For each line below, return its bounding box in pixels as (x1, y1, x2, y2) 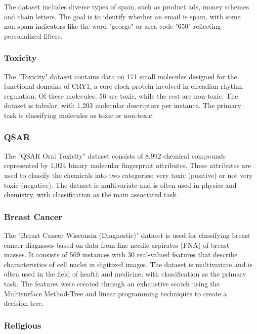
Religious (4, 319, 42, 331)
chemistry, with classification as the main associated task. (4, 189, 178, 200)
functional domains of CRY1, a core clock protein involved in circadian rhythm (4, 81, 243, 91)
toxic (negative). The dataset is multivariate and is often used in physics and (4, 179, 237, 190)
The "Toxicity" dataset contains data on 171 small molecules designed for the (4, 71, 237, 81)
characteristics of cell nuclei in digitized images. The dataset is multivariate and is (4, 259, 253, 269)
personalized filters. (4, 30, 63, 41)
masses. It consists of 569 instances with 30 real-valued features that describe (4, 249, 238, 260)
